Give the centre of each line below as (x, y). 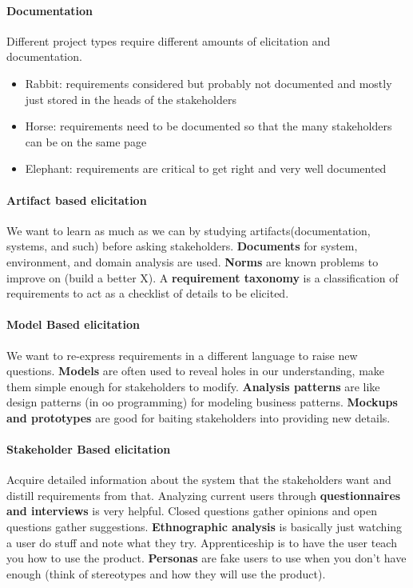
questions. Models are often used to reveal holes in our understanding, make (196, 371)
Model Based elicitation (73, 324)
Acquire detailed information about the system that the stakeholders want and (199, 480)
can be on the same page (86, 141)
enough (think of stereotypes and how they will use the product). (166, 573)
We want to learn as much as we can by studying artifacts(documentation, (189, 230)
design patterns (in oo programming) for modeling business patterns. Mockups (202, 402)
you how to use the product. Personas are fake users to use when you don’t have (206, 558)
